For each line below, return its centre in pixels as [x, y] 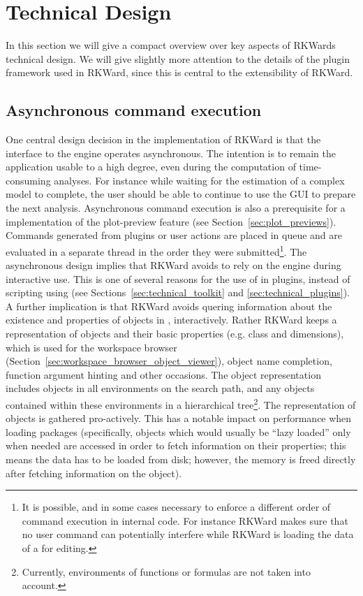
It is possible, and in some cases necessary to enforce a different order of [176, 507]
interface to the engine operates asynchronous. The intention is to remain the [171, 153]
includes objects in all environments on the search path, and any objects [160, 388]
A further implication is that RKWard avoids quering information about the [169, 306]
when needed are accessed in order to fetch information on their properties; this [176, 445]
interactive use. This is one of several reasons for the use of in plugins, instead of [178, 278]
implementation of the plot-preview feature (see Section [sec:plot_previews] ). [171, 221]
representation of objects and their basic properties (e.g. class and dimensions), [175, 334]
